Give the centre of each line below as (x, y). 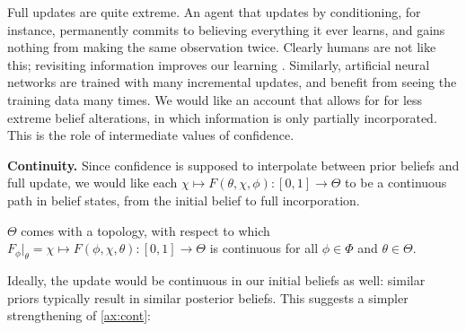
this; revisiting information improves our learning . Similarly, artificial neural (219, 64)
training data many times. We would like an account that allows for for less (215, 99)
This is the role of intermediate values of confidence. (151, 135)
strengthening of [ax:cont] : (79, 315)
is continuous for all (264, 248)
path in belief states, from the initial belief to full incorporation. (184, 200)
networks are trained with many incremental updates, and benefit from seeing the (232, 82)
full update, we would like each (92, 183)
